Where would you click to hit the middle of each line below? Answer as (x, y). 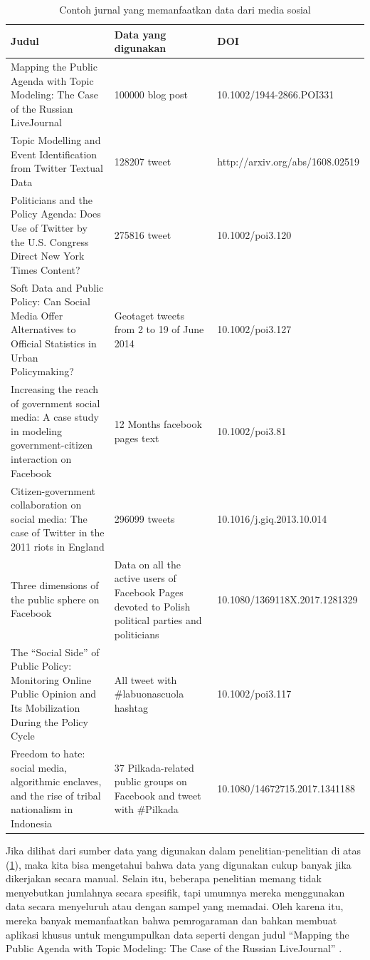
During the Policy (49, 721)
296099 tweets (144, 518)
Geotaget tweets (149, 315)
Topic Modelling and (56, 140)
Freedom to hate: (48, 753)
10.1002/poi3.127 (254, 329)
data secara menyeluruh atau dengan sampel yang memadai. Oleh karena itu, (175, 906)
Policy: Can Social (51, 301)
